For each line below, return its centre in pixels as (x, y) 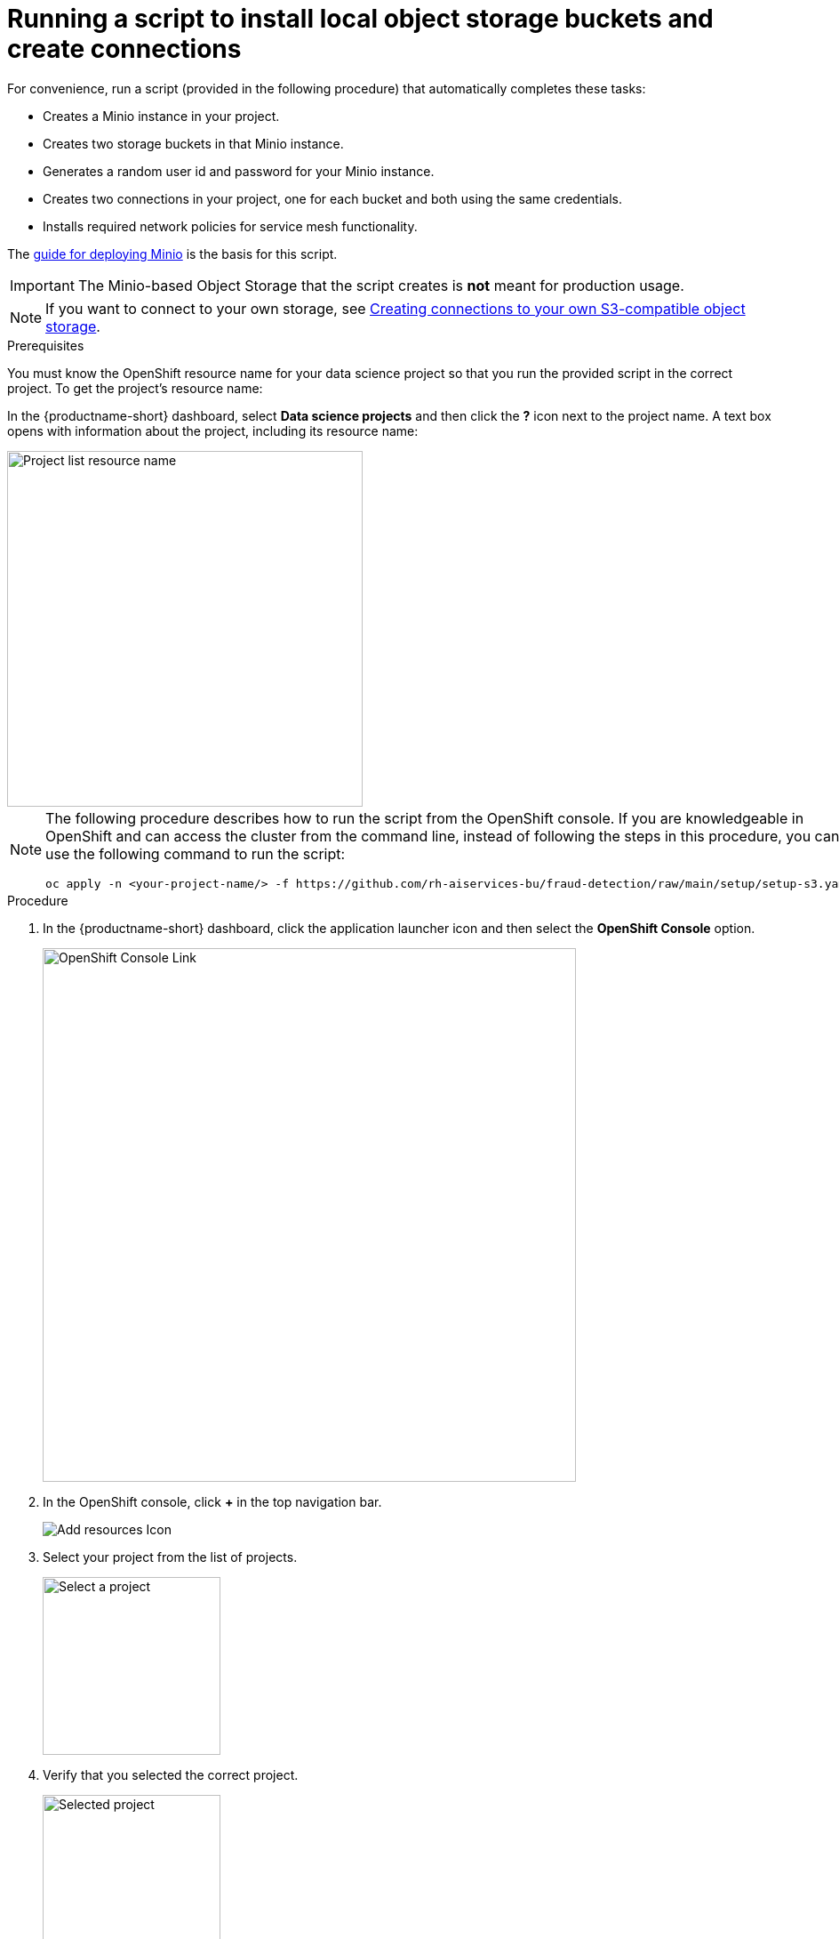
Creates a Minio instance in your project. (161, 116)
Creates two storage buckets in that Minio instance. (193, 143)
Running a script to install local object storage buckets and (360, 19)
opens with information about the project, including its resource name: (213, 430)
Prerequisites (46, 345)
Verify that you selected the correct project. (171, 1774)
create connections (124, 49)
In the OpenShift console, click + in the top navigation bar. (212, 1501)
